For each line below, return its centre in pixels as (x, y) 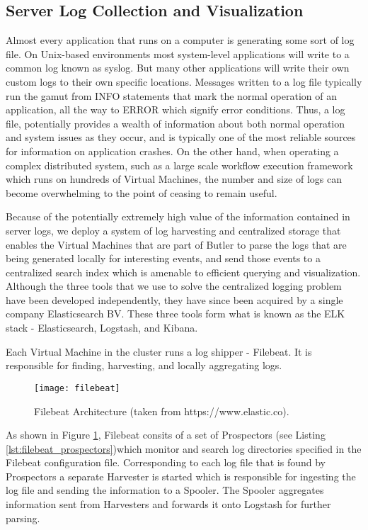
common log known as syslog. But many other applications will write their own (178, 68)
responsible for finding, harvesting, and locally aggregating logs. (144, 365)
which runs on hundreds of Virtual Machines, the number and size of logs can (174, 179)
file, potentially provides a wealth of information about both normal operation (176, 123)
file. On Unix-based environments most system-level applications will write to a (178, 53)
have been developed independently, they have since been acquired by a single (174, 299)
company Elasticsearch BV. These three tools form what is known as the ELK (176, 314)
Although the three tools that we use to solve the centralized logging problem (174, 286)
